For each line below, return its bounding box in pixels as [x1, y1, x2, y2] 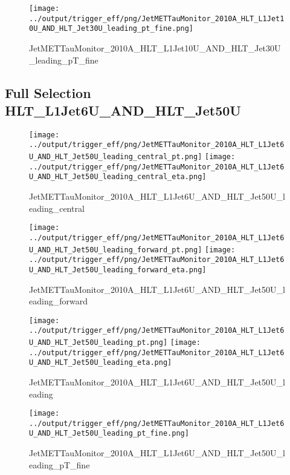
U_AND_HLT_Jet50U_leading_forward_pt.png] [29, 245, 202, 254]
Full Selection [5, 83, 91, 102]
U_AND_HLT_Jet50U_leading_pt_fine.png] [29, 429, 189, 438]
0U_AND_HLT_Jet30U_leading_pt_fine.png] [29, 24, 194, 33]
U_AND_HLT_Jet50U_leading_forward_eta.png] [29, 265, 207, 274]
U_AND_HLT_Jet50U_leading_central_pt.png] [29, 152, 202, 162]
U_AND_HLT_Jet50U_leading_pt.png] [29, 338, 168, 347]
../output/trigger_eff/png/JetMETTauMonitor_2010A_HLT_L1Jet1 [29, 14, 285, 23]
